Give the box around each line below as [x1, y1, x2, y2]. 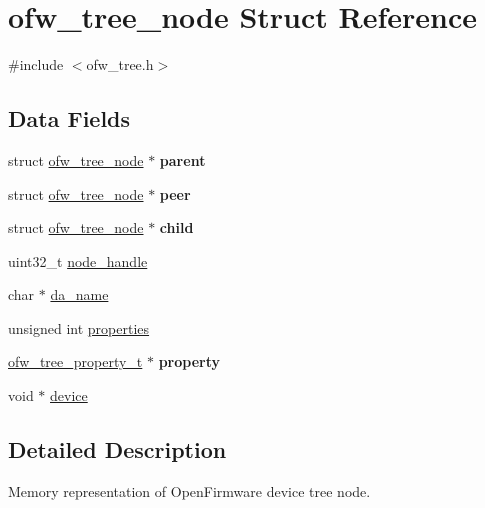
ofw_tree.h [86, 54, 154, 75]
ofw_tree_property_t [8, 351, 143, 372]
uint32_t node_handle [8, 250, 148, 271]
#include [8, 54, 64, 75]
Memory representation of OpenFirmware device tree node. [8, 480, 371, 501]
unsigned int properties [8, 317, 150, 338]
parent [159, 149, 206, 170]
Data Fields [8, 103, 131, 134]
